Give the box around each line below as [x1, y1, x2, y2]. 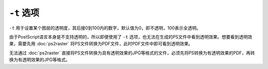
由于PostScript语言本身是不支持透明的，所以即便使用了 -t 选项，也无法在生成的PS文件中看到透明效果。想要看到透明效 [9, 34, 253, 39]
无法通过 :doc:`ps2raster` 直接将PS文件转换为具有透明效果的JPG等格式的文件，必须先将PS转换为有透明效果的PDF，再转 [9, 50, 255, 56]
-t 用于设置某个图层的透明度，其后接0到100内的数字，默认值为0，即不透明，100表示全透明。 [9, 25, 201, 31]
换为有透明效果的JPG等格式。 [9, 57, 70, 63]
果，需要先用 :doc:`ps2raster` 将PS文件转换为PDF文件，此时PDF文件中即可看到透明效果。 [9, 41, 193, 47]
